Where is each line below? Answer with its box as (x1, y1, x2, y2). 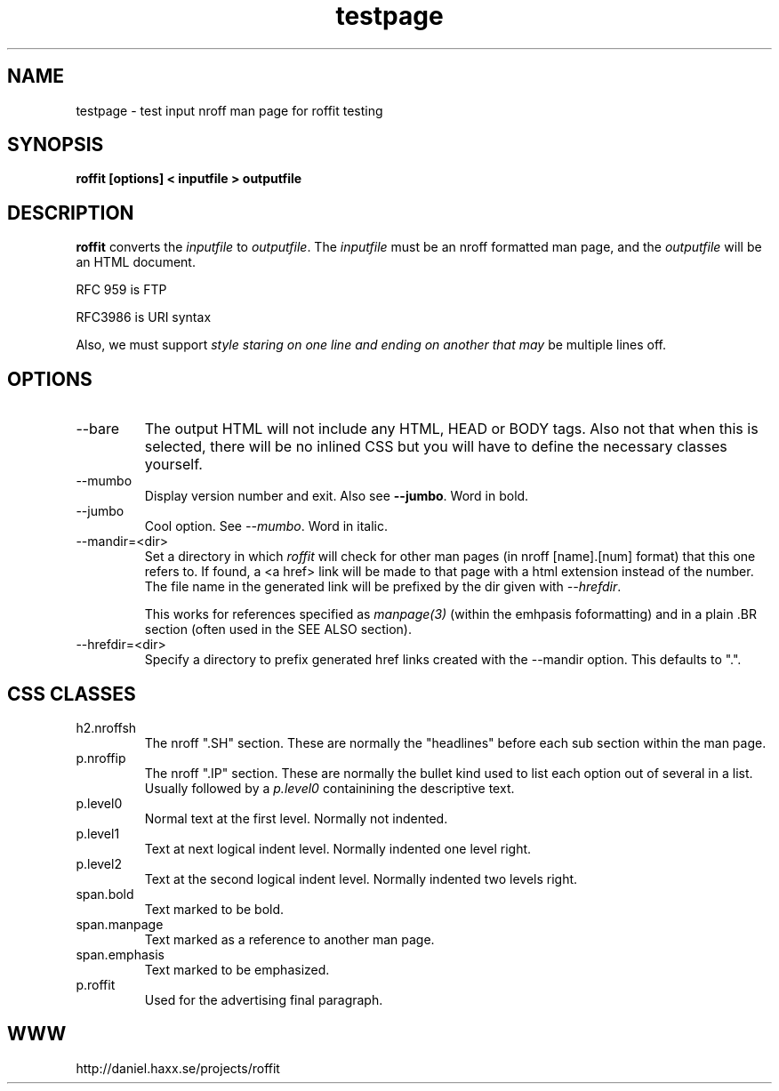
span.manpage (76, 916, 164, 932)
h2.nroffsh (76, 719, 137, 735)
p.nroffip (76, 750, 126, 766)
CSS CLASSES (7, 682, 136, 705)
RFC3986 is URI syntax (76, 309, 212, 325)
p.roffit (76, 976, 116, 992)
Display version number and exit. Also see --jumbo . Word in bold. (144, 488, 529, 504)
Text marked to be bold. (144, 901, 285, 917)
